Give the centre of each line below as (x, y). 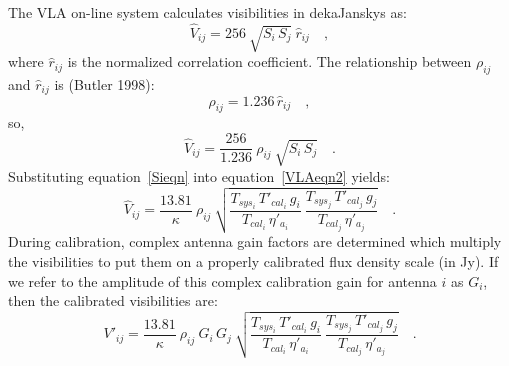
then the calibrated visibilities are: (113, 300)
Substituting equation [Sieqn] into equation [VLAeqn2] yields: (199, 175)
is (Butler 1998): (104, 84)
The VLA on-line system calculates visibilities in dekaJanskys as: (207, 12)
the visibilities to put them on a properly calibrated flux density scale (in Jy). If (253, 261)
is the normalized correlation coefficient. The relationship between (269, 61)
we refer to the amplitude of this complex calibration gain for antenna (222, 280)
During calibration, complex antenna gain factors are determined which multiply (255, 241)
